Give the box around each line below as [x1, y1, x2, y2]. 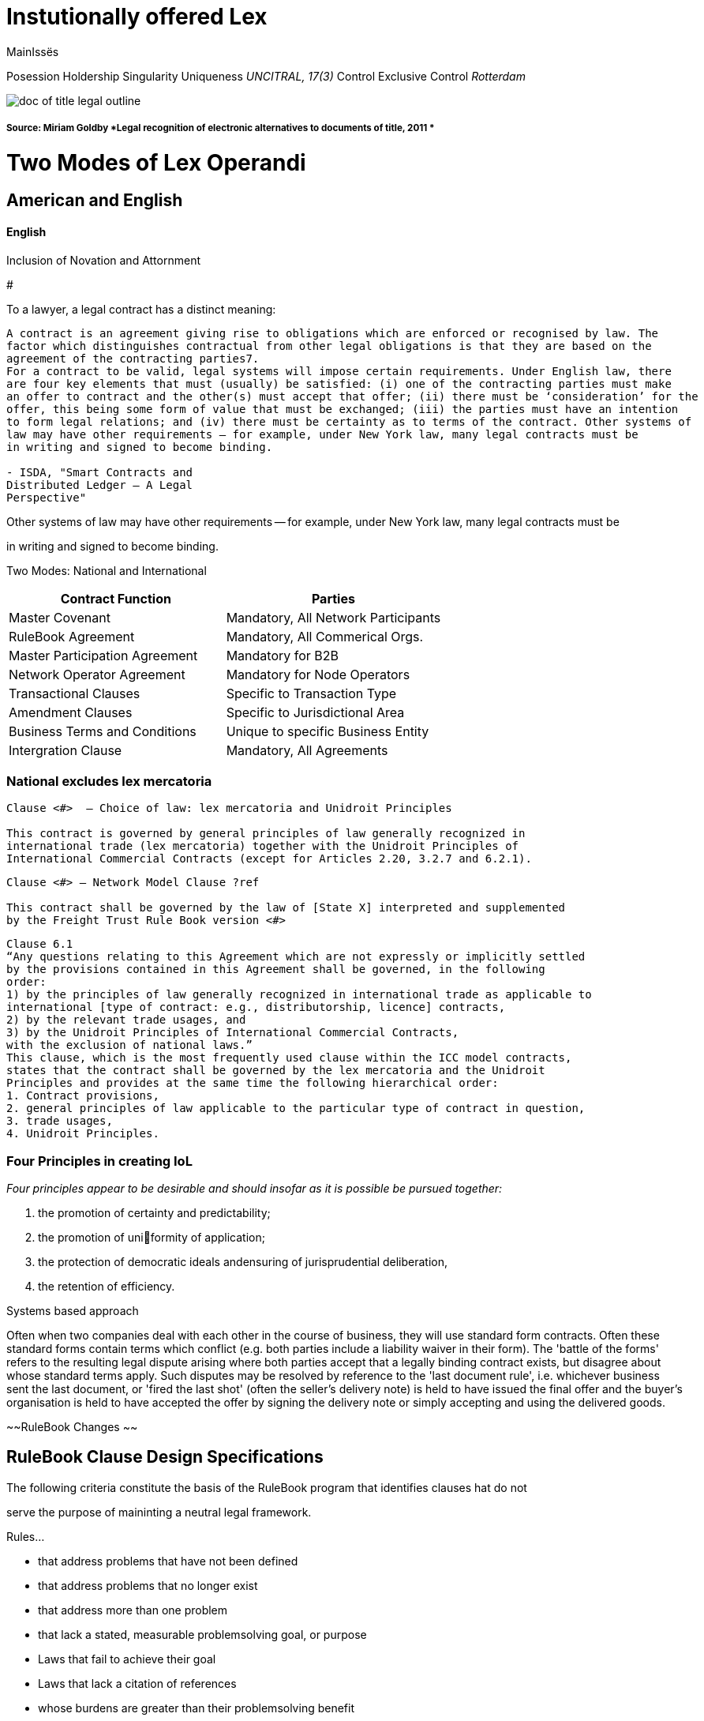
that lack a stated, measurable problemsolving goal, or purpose [38, 1627, 367, 1641]
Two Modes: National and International [6, 563, 207, 577]
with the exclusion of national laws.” [6, 1039, 253, 1052]
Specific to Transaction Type [226, 685, 397, 701]
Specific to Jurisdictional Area [226, 704, 405, 720]
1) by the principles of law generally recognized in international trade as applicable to [6, 988, 592, 1001]
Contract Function [60, 590, 171, 607]
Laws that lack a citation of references [38, 1676, 237, 1690]
